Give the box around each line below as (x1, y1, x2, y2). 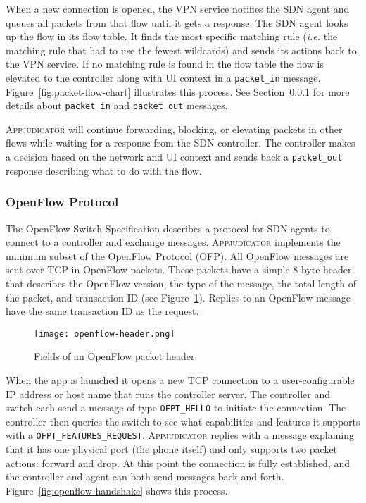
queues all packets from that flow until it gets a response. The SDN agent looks (6, 15, 348, 30)
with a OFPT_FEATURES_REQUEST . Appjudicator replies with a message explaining (6, 428, 355, 442)
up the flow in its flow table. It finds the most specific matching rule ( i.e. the (6, 29, 338, 44)
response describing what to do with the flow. (6, 163, 202, 178)
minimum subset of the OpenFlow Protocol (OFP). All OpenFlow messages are (6, 248, 349, 263)
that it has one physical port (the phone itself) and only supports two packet (6, 442, 338, 457)
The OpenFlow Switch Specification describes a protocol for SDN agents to (6, 221, 330, 235)
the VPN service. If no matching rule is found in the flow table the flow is (6, 56, 324, 71)
